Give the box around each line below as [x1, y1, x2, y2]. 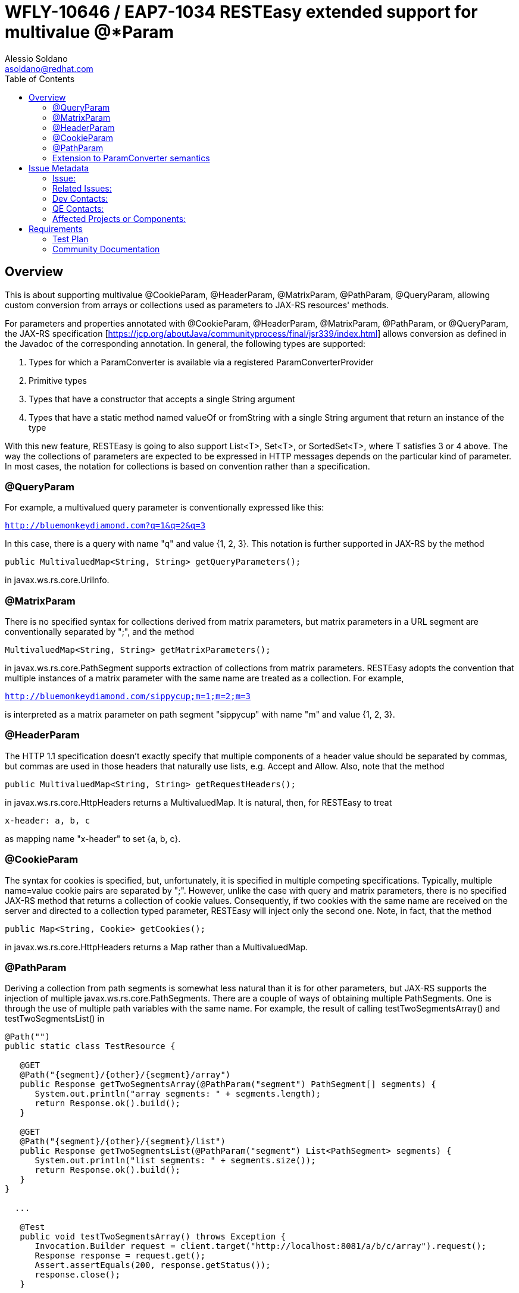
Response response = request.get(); [35, 1251, 206, 1261]
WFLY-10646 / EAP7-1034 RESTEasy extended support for [5, 2, 478, 22]
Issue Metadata [29, 162, 89, 173]
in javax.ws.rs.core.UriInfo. [5, 575, 110, 586]
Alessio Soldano [5, 53, 68, 64]
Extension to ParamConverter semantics [52, 152, 210, 163]
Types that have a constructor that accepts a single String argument [29, 393, 295, 404]
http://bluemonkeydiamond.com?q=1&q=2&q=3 [5, 521, 206, 531]
